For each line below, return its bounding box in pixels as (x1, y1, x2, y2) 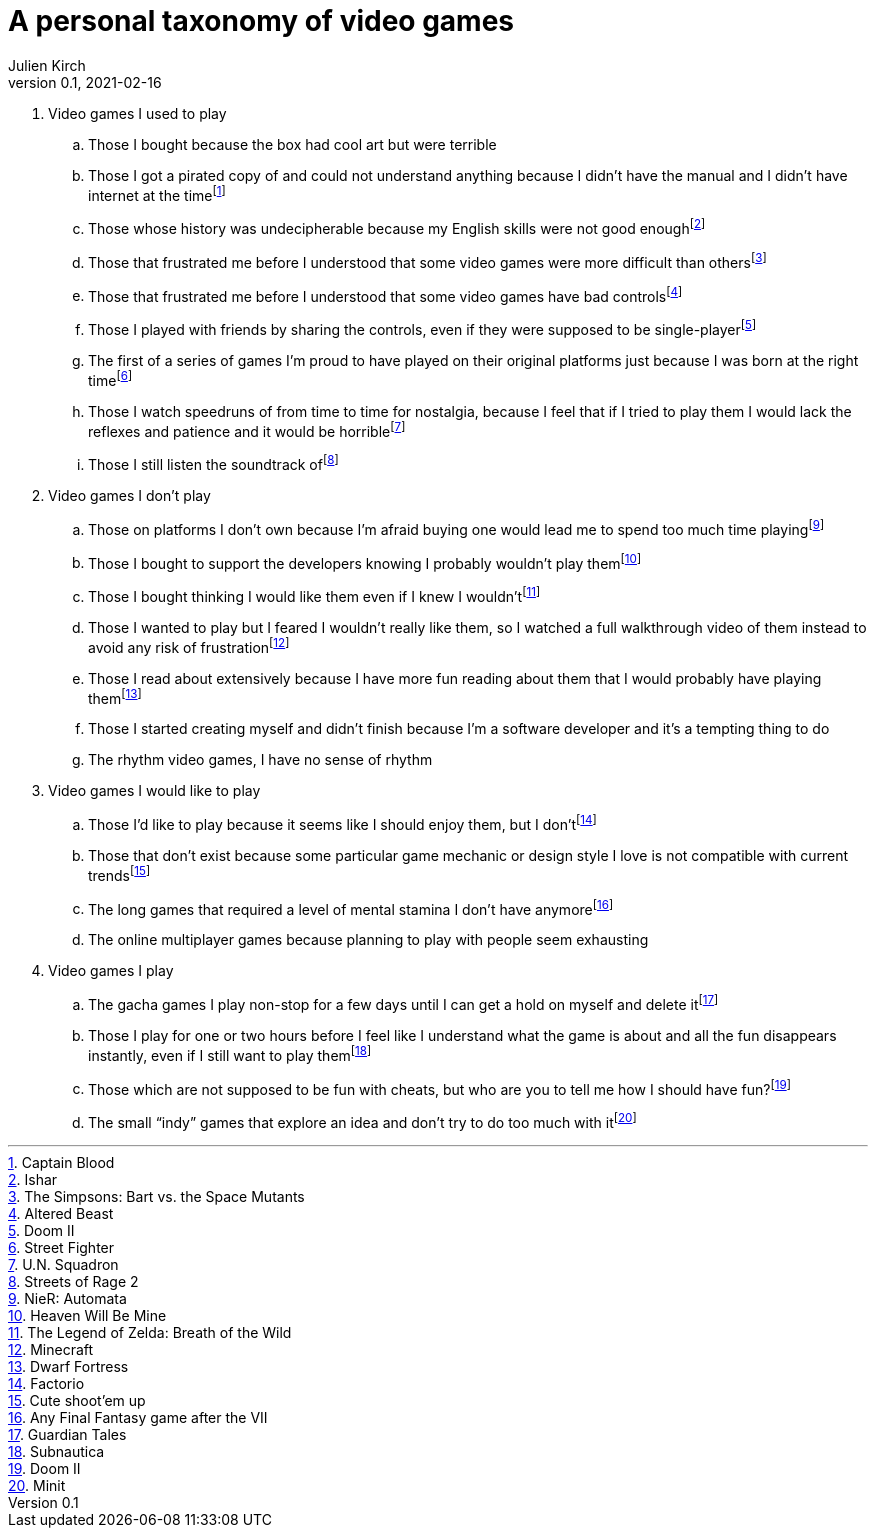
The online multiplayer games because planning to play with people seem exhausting (88, 931, 649, 949)
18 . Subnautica (8, 1442, 105, 1460)
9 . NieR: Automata (8, 1289, 127, 1307)
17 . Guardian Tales (8, 1425, 127, 1443)
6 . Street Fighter (8, 1238, 115, 1256)
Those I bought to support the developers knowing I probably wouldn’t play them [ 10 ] (88, 551, 642, 572)
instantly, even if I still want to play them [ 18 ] (88, 1043, 372, 1064)
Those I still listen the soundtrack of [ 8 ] (88, 453, 339, 473)
